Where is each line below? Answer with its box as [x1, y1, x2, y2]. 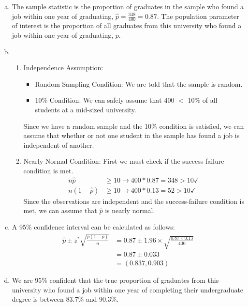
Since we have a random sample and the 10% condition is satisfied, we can [23, 121, 244, 131]
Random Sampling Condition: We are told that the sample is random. [35, 78, 243, 89]
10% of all [188, 95, 218, 105]
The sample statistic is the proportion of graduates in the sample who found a [12, 1, 244, 11]
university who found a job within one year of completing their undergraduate [12, 284, 244, 294]
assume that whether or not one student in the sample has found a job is [23, 130, 240, 140]
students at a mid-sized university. [35, 104, 136, 114]
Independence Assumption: [23, 62, 103, 73]
